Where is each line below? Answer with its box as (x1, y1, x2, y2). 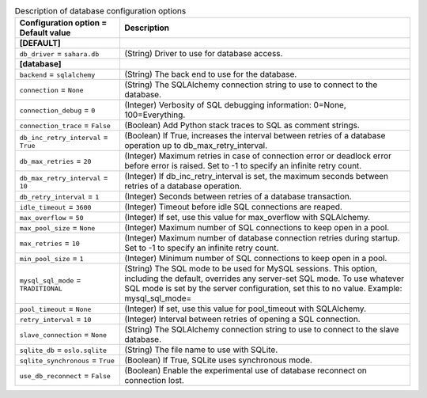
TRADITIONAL (19, 284, 62, 293)
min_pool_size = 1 (19, 253, 84, 264)
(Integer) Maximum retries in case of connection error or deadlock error (123, 150, 391, 161)
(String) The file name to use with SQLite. (123, 344, 278, 355)
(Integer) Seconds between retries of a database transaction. (123, 191, 352, 202)
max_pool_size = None (19, 222, 96, 233)
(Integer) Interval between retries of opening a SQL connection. (123, 313, 361, 324)
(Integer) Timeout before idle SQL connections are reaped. (123, 202, 343, 213)
